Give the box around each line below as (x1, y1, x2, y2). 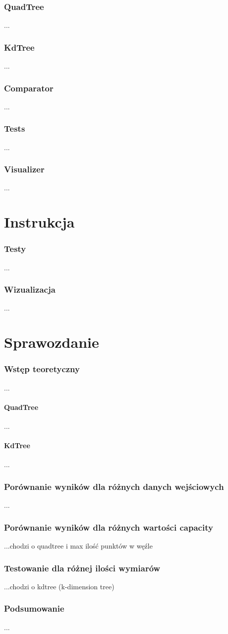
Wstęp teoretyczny (4, 363, 80, 375)
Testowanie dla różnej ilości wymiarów (4, 561, 161, 574)
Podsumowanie (4, 602, 64, 615)
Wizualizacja (4, 283, 56, 296)
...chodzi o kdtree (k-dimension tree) (4, 581, 114, 591)
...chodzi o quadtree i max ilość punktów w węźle (4, 541, 153, 551)
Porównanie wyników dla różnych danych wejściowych (4, 480, 224, 492)
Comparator (4, 81, 54, 94)
